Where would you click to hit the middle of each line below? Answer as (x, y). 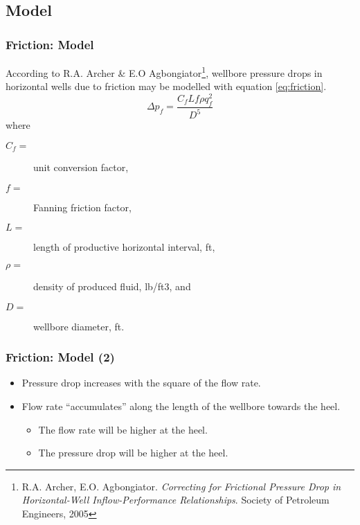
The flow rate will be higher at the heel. (123, 429)
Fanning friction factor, (82, 207)
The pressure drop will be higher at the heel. (133, 453)
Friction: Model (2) (60, 357)
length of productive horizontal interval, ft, (124, 247)
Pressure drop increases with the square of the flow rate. (141, 383)
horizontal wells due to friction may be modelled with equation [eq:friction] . (166, 86)
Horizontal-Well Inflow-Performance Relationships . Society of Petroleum (175, 500)
